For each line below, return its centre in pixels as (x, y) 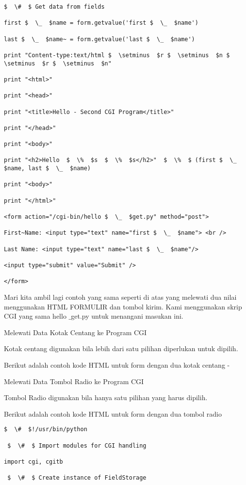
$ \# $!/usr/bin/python (46, 429)
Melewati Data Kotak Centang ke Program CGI (75, 332)
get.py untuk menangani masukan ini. (127, 316)
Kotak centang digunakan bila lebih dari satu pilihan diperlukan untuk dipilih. (121, 348)
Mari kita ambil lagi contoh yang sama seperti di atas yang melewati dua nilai (120, 297)
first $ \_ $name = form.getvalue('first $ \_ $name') (101, 23)
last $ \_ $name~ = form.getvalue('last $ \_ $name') (99, 39)
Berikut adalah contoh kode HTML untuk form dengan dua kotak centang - (117, 364)
